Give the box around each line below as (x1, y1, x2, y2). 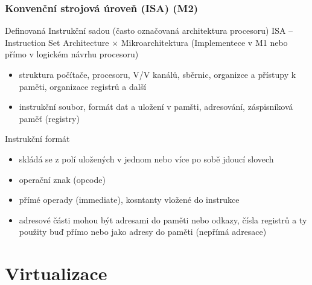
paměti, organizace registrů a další (19, 80, 147, 92)
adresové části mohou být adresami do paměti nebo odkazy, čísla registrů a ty (19, 213, 307, 226)
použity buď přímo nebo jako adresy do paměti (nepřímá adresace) (19, 225, 267, 238)
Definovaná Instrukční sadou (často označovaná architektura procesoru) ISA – (5, 24, 293, 37)
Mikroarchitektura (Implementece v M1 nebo (121, 36, 288, 48)
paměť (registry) (19, 112, 80, 124)
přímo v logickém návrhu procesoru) (5, 48, 139, 60)
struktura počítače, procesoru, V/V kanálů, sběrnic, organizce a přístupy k (19, 68, 296, 80)
